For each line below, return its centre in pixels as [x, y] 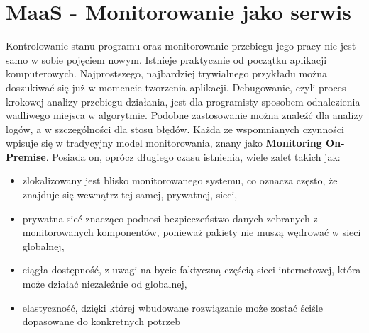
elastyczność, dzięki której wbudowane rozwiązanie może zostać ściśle [172, 307]
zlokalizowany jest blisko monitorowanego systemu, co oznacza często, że [180, 180]
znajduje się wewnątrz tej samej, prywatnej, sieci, [130, 194]
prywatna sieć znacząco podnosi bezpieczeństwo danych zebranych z [170, 218]
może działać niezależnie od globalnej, [105, 284]
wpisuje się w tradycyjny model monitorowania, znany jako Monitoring [164, 143]
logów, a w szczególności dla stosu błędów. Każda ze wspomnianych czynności [175, 129]
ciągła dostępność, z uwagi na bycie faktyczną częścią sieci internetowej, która [192, 270]
